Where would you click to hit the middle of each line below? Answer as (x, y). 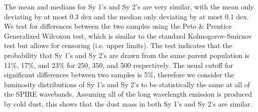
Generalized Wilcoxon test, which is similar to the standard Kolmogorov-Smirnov (128, 35)
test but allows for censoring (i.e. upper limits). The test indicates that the (118, 45)
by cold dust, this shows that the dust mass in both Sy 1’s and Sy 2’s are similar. (128, 103)
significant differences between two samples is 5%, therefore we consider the (119, 75)
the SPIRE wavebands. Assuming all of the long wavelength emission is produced (128, 94)
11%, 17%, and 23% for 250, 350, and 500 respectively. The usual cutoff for (119, 65)
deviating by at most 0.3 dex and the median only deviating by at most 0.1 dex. (127, 16)
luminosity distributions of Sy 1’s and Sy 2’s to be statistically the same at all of (127, 84)
